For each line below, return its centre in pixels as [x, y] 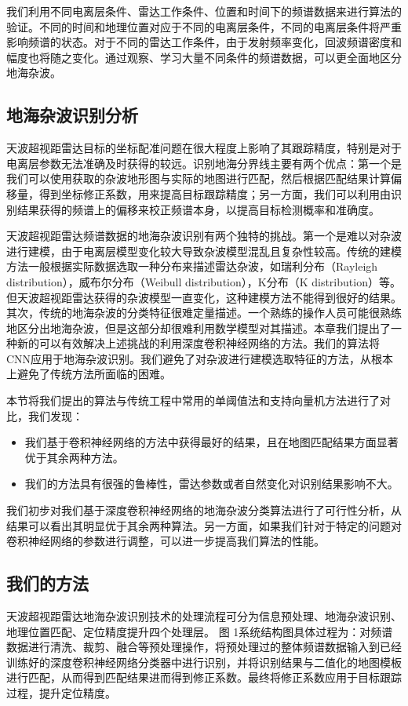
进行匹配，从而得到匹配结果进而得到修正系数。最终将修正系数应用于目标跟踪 [204, 677]
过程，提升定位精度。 [61, 693]
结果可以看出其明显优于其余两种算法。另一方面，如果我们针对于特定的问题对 [204, 525]
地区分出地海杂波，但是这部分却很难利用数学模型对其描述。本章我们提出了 [199, 328]
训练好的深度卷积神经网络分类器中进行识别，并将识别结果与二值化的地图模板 [204, 662]
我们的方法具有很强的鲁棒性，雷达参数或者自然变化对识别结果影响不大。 [211, 484]
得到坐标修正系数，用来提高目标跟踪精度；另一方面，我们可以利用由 [215, 193]
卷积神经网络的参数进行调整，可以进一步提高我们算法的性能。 [166, 541]
